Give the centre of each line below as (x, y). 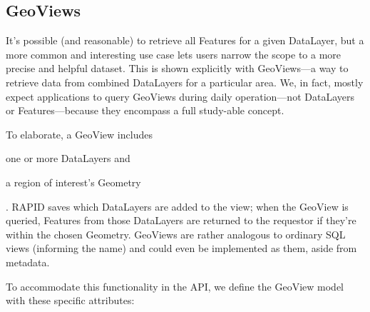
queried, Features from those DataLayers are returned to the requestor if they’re (181, 220)
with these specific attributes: (70, 300)
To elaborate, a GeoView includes (79, 134)
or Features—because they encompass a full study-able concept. (145, 110)
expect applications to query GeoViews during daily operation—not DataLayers (180, 96)
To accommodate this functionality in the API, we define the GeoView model (175, 286)
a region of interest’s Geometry (73, 182)
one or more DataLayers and (68, 158)
